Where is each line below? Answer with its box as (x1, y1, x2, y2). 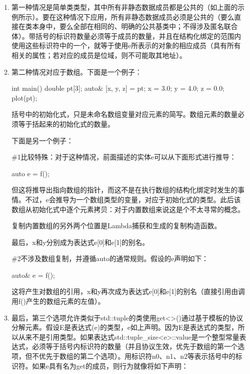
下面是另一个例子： (11, 135, 73, 145)
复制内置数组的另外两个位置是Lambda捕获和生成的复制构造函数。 (11, 220, 221, 231)
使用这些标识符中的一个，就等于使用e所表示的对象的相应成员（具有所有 (11, 40, 241, 51)
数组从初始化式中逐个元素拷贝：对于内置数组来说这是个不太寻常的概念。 (11, 204, 245, 214)
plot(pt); (11, 92, 37, 103)
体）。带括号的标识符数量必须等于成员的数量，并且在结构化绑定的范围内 (11, 30, 241, 41)
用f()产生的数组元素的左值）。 (11, 296, 105, 306)
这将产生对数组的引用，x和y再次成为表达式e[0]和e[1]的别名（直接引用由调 (11, 286, 245, 296)
